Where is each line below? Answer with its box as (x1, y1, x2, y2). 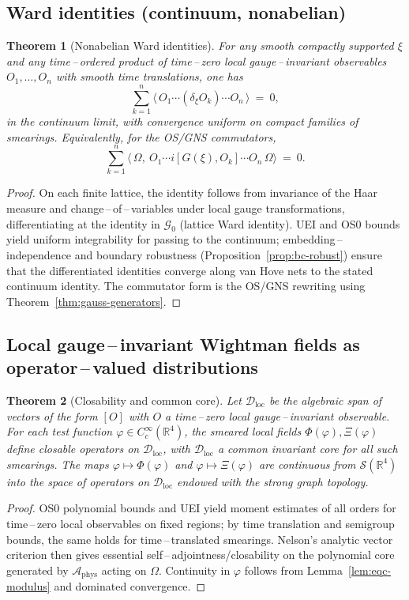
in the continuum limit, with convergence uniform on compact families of (6, 113, 358, 130)
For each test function (6, 423, 113, 440)
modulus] (6, 578, 51, 594)
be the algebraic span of (268, 391, 382, 408)
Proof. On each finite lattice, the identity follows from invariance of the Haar (6, 184, 377, 201)
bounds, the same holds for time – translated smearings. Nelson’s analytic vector (6, 530, 393, 547)
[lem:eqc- (348, 561, 392, 578)
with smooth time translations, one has (55, 68, 243, 85)
